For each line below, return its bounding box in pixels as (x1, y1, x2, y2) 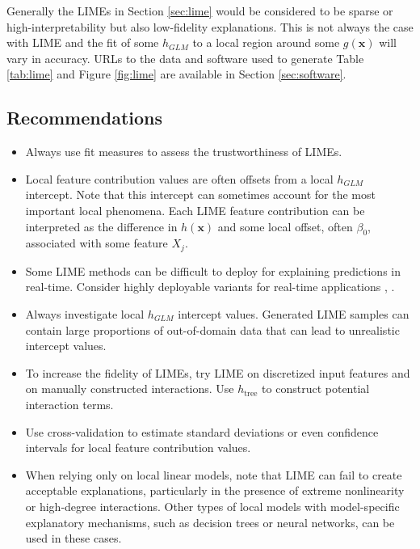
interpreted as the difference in (25, 217, 178, 234)
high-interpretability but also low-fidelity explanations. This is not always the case (6, 18, 414, 35)
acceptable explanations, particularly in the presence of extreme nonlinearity (25, 482, 405, 499)
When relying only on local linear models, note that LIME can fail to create (25, 466, 402, 483)
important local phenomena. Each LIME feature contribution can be (25, 201, 365, 218)
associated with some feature (25, 234, 168, 251)
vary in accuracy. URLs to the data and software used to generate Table (6, 49, 364, 66)
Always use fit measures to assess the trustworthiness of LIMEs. (25, 143, 342, 160)
